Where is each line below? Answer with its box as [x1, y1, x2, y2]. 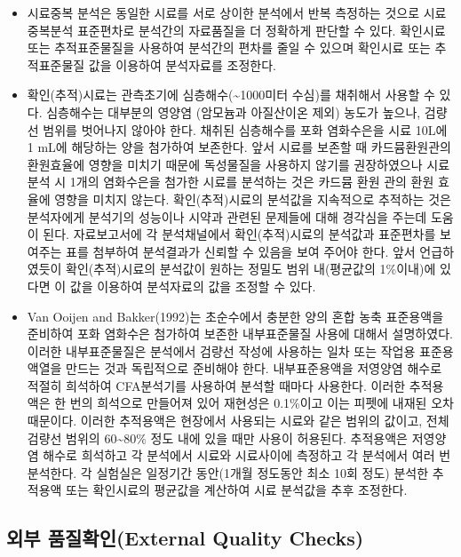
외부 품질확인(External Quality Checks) [6, 524, 364, 552]
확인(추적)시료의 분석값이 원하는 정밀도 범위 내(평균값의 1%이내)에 [66, 259, 436, 278]
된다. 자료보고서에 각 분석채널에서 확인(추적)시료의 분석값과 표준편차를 [43, 225, 436, 243]
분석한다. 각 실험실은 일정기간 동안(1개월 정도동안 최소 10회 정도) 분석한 [27, 463, 429, 481]
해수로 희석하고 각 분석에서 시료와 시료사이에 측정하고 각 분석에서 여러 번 [43, 446, 451, 465]
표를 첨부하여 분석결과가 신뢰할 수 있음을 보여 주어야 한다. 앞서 [66, 242, 416, 260]
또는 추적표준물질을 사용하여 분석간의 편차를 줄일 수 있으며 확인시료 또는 [27, 38, 431, 57]
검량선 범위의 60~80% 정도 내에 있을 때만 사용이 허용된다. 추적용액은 [27, 428, 408, 447]
